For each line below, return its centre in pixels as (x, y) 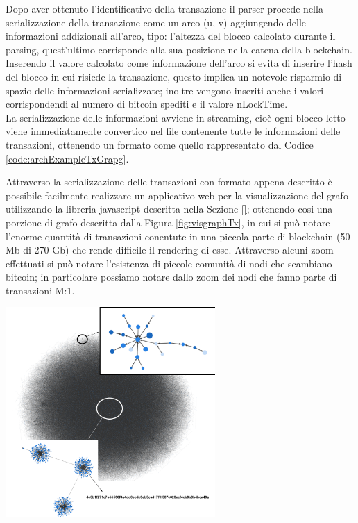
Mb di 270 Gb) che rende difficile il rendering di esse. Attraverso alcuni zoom (170, 250)
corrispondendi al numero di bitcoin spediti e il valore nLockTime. (147, 104)
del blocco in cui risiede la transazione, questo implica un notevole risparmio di (174, 76)
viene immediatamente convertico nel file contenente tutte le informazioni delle (173, 131)
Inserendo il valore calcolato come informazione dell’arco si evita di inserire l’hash (179, 63)
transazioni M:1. (40, 290)
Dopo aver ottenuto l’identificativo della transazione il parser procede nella (164, 8)
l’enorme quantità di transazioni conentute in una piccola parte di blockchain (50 (178, 236)
